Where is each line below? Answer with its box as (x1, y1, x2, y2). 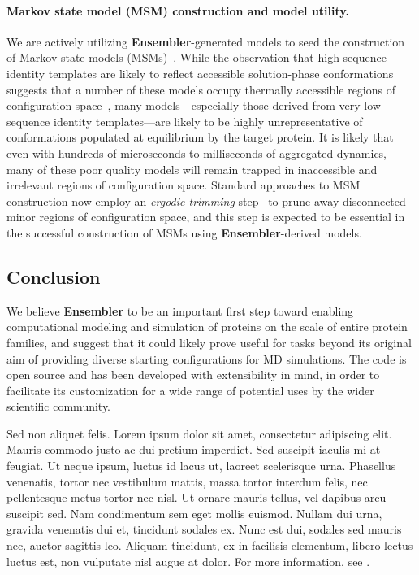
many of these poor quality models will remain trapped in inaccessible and (6, 160, 378, 177)
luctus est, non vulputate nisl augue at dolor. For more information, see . (6, 552, 370, 569)
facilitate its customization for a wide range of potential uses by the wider (6, 381, 374, 399)
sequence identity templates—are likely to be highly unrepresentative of (6, 112, 363, 129)
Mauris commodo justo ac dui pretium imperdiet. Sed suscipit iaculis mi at (6, 441, 381, 458)
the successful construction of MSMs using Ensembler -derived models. (6, 224, 362, 241)
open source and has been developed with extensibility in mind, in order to (6, 366, 380, 383)
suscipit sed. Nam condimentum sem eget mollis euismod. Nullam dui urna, (6, 504, 382, 521)
